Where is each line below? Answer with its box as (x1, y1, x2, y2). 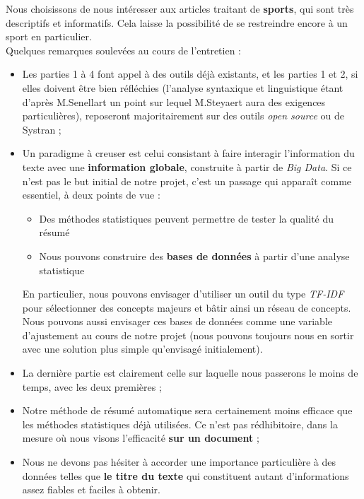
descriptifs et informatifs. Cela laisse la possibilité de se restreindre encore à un (6, 15, 348, 30)
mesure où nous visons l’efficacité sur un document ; (22, 430, 259, 445)
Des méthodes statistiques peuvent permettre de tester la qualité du (39, 211, 334, 225)
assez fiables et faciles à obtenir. (22, 482, 160, 497)
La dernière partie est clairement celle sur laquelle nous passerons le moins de (22, 365, 358, 380)
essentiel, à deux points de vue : (22, 187, 160, 202)
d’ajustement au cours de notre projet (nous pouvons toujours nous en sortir (22, 327, 354, 342)
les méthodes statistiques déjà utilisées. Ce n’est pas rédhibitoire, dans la (22, 416, 338, 431)
